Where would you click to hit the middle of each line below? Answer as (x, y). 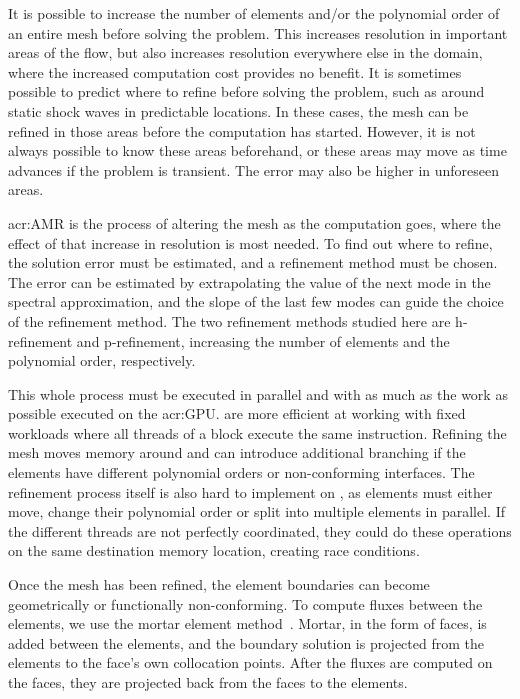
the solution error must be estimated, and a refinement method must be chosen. (253, 262)
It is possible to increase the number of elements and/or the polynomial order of (254, 13)
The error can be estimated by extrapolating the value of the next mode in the (249, 281)
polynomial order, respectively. (102, 360)
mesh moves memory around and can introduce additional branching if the (237, 452)
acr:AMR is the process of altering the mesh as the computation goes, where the (254, 222)
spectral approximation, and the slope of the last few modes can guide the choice (256, 301)
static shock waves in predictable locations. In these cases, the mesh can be (238, 110)
